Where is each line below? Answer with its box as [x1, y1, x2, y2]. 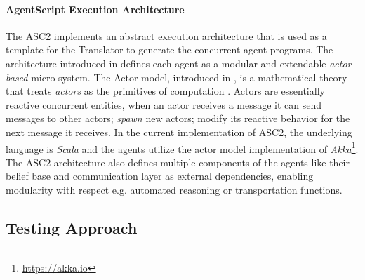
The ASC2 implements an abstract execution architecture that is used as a [6, 28, 327, 43]
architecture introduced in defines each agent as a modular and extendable [6, 55, 326, 70]
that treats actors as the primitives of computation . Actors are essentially [6, 84, 325, 98]
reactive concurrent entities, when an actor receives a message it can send [6, 97, 322, 112]
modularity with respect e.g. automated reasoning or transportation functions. [6, 182, 343, 196]
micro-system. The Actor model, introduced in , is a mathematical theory [31, 69, 347, 84]
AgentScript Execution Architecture [6, 1, 185, 16]
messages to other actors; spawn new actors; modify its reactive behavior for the [6, 111, 350, 126]
